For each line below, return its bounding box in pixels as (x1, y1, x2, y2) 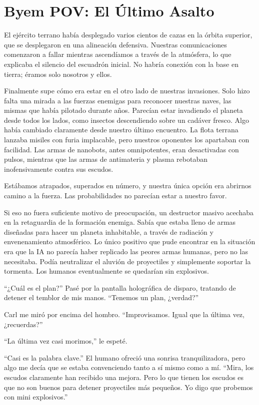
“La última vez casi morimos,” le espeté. (4, 336, 127, 346)
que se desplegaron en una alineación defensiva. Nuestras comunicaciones (4, 39, 227, 49)
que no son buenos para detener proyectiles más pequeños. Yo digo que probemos (4, 382, 253, 392)
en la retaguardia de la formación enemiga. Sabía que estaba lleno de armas (4, 217, 236, 227)
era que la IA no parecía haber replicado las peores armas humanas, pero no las (4, 246, 248, 256)
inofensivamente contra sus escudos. (4, 163, 113, 174)
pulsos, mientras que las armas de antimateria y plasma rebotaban (4, 154, 207, 164)
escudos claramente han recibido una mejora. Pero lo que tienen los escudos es (4, 372, 244, 382)
